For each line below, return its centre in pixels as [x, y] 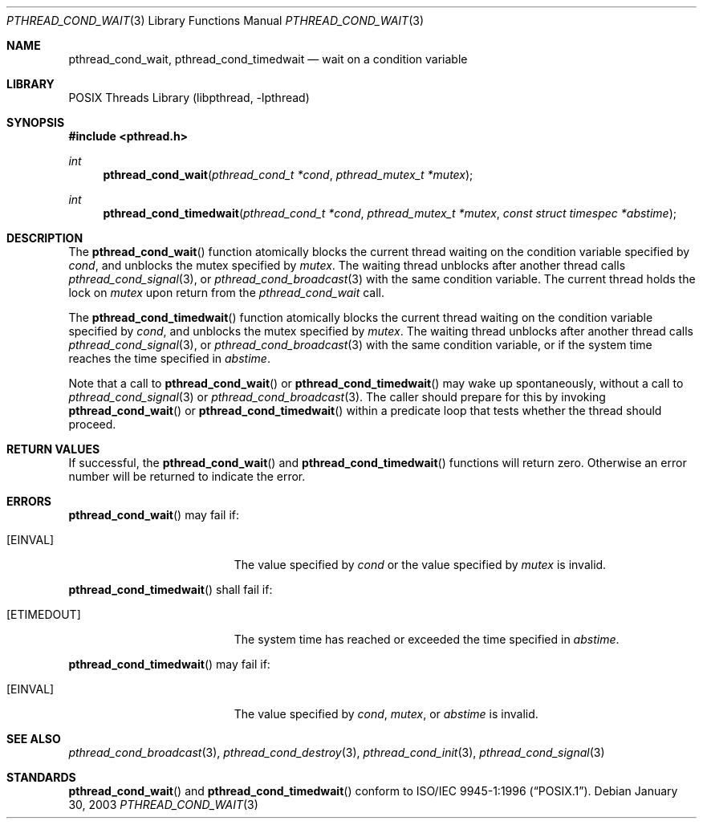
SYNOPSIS [36, 122]
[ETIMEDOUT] [44, 614]
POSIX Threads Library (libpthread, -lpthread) [189, 98]
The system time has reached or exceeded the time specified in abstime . [427, 639]
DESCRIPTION [45, 238]
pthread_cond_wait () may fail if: [154, 515]
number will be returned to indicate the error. [187, 476]
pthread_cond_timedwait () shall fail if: [171, 589]
